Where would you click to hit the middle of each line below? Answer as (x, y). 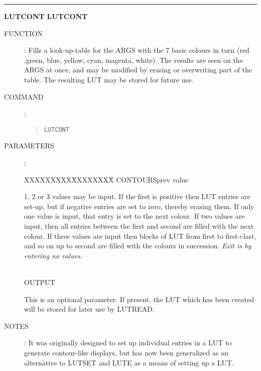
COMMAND (24, 96)
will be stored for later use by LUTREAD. (89, 309)
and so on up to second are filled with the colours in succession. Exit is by (138, 246)
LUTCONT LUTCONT (46, 16)
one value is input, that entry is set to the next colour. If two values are (135, 216)
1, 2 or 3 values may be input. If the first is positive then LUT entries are (137, 196)
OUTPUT (40, 282)
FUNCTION (23, 33)
